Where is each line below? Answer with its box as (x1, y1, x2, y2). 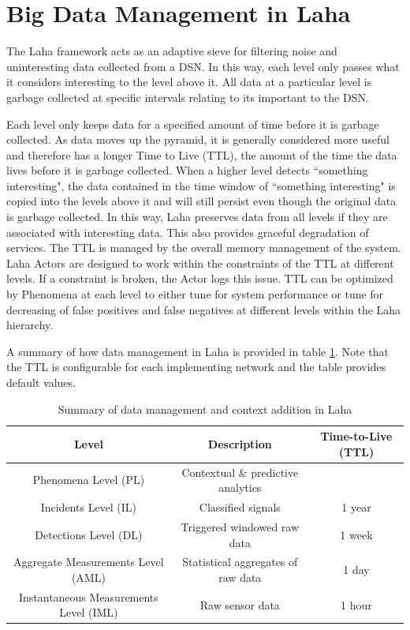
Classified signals (199, 499, 281, 516)
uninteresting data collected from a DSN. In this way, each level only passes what (6, 58, 400, 74)
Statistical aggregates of (182, 553, 298, 570)
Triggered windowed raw (181, 518, 300, 534)
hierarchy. (6, 317, 54, 333)
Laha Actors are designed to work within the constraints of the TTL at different (6, 254, 394, 271)
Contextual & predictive (181, 463, 299, 480)
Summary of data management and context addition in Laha (58, 400, 352, 417)
